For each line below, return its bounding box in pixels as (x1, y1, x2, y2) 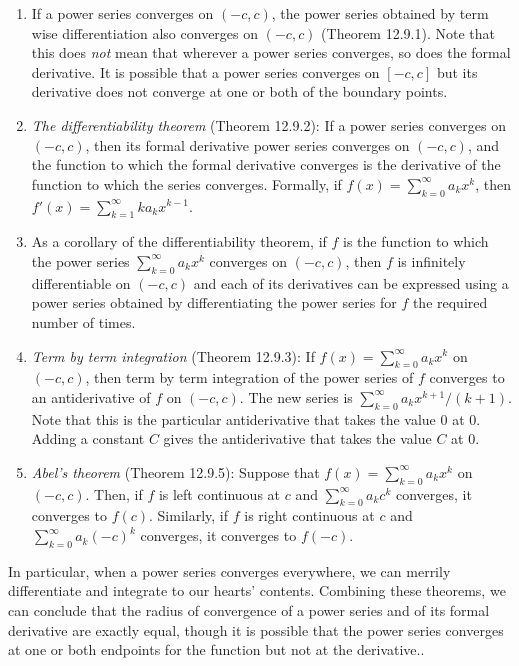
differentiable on (31, 272, 131, 293)
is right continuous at (244, 505, 375, 526)
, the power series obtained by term (271, 3, 489, 23)
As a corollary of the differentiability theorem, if (31, 231, 327, 252)
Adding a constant (31, 428, 145, 449)
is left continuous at (158, 483, 281, 504)
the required (412, 292, 488, 313)
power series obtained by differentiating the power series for (31, 292, 397, 313)
